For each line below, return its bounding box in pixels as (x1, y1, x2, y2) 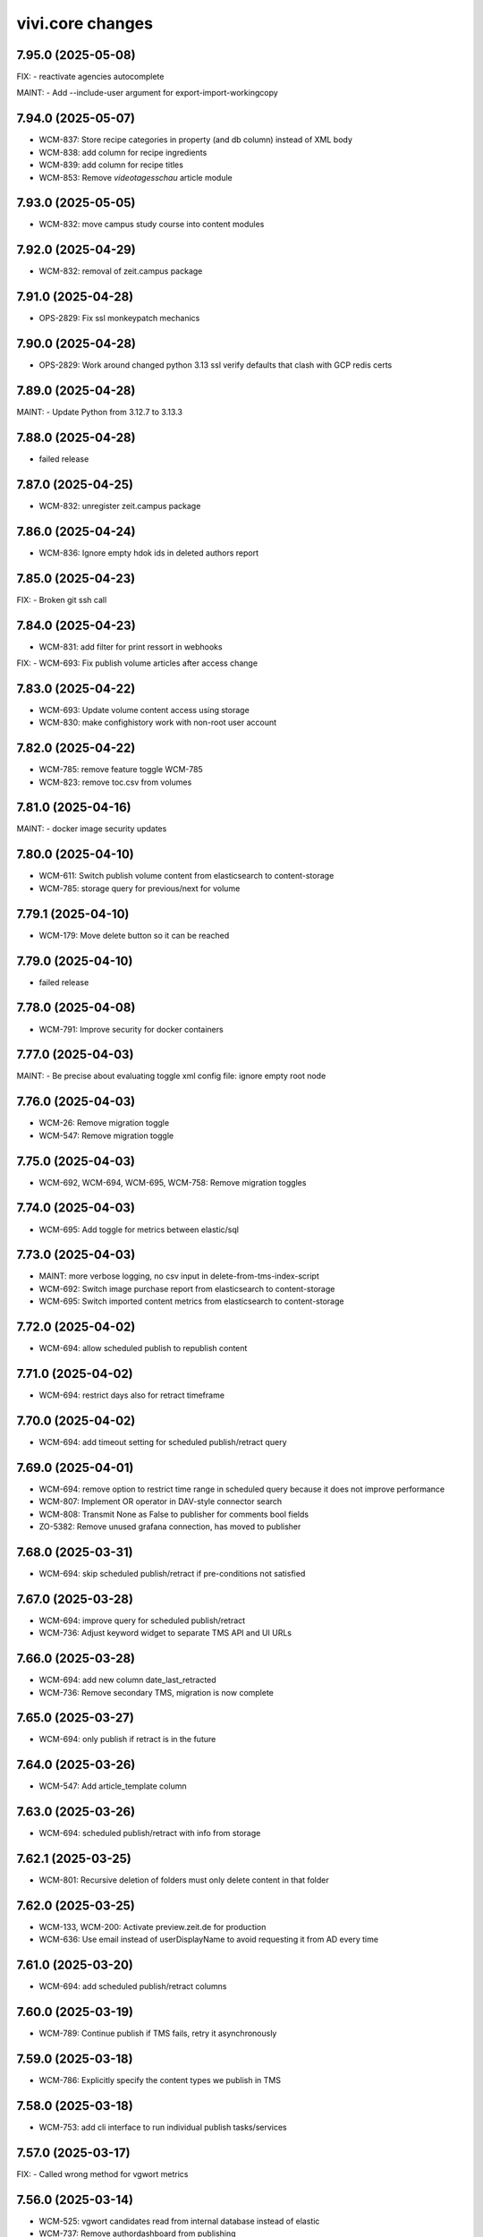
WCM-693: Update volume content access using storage (38, 704, 250, 715)
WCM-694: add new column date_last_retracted (38, 1674, 216, 1686)
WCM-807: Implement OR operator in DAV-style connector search (38, 1496, 283, 1507)
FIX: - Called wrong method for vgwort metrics (16, 2168, 189, 2179)
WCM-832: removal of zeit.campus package (38, 266, 203, 276)
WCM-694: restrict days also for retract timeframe (38, 1390, 225, 1400)
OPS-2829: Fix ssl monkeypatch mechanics (38, 313, 200, 324)
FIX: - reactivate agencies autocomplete (16, 72, 165, 82)
